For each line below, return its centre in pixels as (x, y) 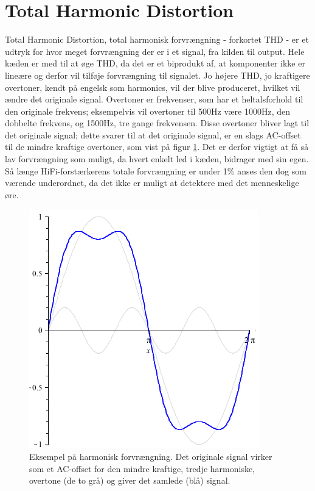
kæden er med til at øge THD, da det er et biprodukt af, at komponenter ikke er (155, 63)
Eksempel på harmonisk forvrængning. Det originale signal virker (151, 457)
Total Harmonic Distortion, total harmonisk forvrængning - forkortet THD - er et (157, 39)
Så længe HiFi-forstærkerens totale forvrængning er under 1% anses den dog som (156, 170)
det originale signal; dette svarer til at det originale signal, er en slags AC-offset (153, 134)
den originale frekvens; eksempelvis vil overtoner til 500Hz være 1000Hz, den (148, 111)
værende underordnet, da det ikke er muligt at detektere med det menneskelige (152, 183)
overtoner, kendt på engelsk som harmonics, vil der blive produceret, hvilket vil (153, 87)
